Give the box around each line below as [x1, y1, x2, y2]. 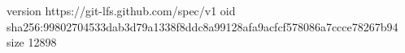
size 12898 [7, 34, 57, 51]
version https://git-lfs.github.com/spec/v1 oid [7, 2, 236, 18]
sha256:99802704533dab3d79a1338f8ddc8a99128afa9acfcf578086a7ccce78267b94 [7, 18, 398, 35]
